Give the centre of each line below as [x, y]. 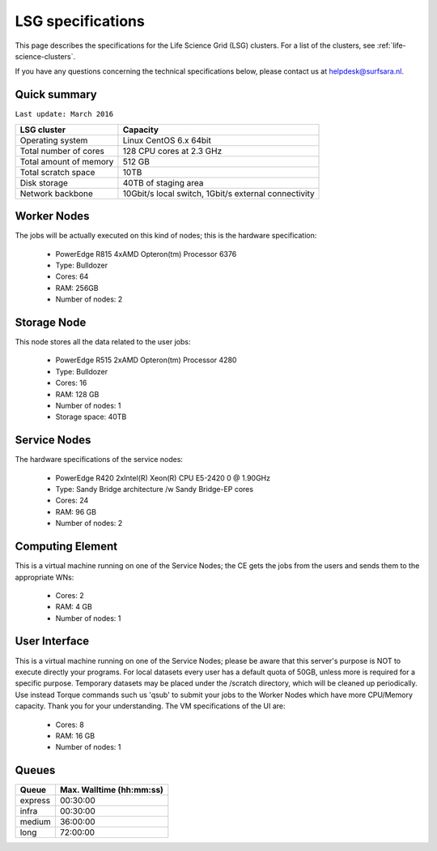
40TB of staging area [163, 182]
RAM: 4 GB [74, 607]
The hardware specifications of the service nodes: [99, 460]
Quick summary [56, 94]
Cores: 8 [70, 725]
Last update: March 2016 [64, 114]
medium [36, 822]
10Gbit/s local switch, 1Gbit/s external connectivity [218, 193]
